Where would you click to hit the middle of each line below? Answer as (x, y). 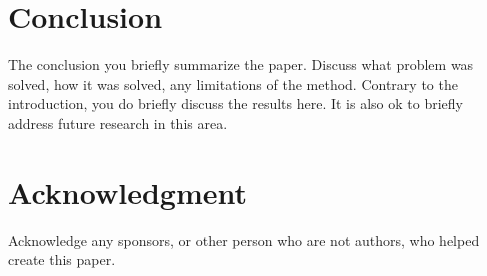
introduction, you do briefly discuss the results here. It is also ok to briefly (235, 103)
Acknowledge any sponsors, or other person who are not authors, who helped (244, 239)
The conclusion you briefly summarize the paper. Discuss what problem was (241, 64)
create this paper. (62, 259)
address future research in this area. (118, 122)
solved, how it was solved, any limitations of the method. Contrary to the (233, 83)
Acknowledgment (127, 191)
